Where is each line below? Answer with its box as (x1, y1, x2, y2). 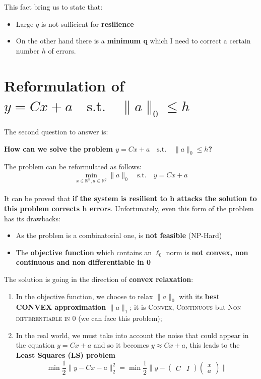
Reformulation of (4, 75, 124, 96)
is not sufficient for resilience (41, 18, 134, 29)
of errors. (48, 45, 76, 56)
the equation (16, 340, 55, 350)
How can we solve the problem (4, 143, 113, 154)
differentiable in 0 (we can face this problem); (16, 313, 162, 323)
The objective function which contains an (16, 247, 152, 257)
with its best (179, 291, 220, 301)
